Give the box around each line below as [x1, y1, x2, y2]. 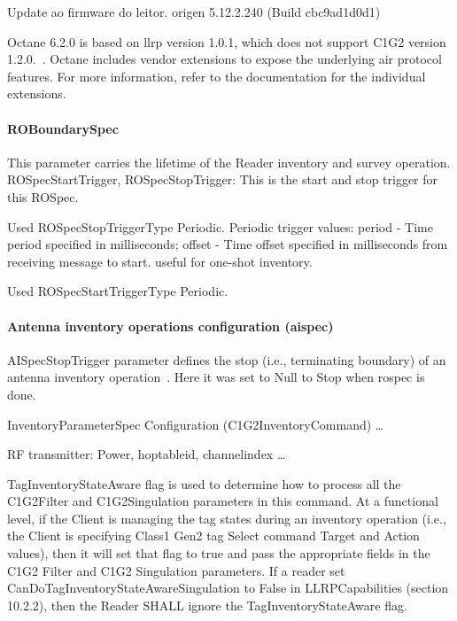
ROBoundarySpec [7, 119, 119, 137]
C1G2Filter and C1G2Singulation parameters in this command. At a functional [7, 492, 438, 510]
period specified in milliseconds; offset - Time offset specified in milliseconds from [7, 235, 448, 253]
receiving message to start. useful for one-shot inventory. [7, 252, 313, 270]
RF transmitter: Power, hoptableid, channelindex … [7, 445, 286, 463]
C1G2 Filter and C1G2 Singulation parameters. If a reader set [7, 561, 345, 579]
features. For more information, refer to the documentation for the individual [7, 66, 426, 85]
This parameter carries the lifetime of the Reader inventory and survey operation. [7, 152, 451, 171]
